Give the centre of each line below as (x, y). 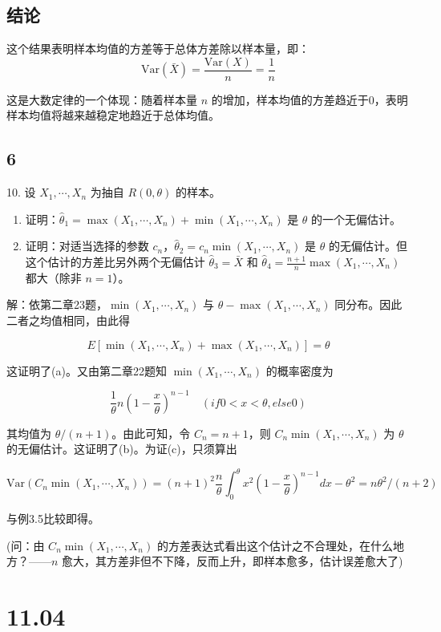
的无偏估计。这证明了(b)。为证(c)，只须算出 (122, 449)
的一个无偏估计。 (356, 219)
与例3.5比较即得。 (53, 519)
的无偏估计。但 (368, 246)
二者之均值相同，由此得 (68, 320)
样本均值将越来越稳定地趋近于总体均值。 (113, 115)
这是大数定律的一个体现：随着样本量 (102, 99)
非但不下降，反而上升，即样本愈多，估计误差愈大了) (266, 561)
